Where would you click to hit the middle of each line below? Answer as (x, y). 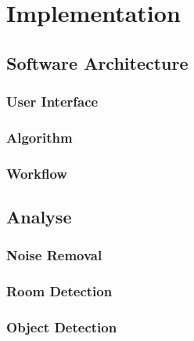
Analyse (39, 217)
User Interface (52, 102)
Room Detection (59, 291)
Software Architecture (97, 62)
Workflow (37, 173)
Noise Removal (54, 255)
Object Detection (62, 327)
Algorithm (40, 137)
